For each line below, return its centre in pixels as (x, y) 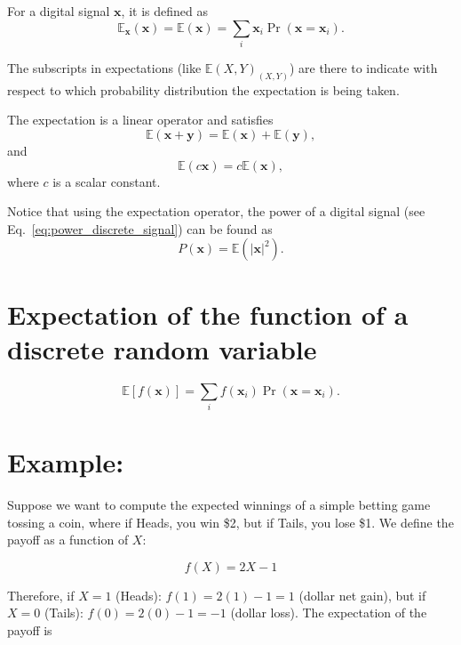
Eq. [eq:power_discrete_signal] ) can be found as (140, 228)
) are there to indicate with (363, 67)
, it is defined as (164, 11)
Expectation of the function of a (208, 314)
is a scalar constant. (107, 181)
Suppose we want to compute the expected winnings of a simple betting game (219, 505)
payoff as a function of (68, 540)
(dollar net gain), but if (362, 595)
